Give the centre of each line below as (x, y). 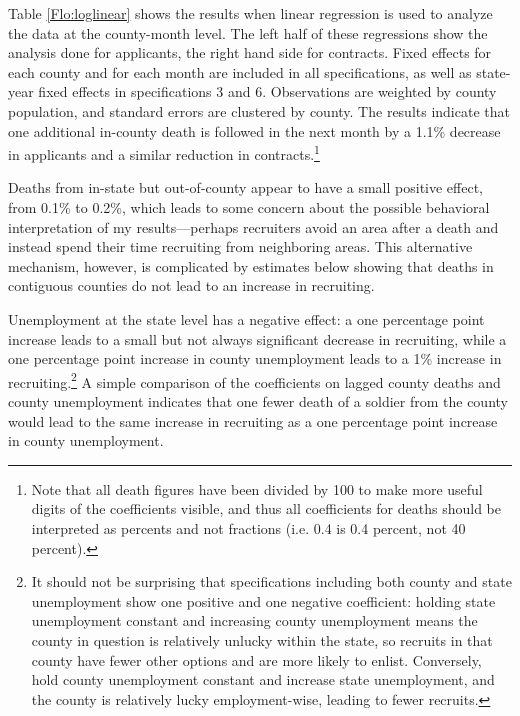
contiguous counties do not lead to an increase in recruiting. (191, 285)
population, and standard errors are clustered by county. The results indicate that (259, 110)
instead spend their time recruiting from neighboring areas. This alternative (240, 246)
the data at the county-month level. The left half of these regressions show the (248, 32)
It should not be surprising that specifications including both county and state (271, 581)
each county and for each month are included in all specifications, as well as (240, 71)
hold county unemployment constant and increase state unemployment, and (263, 679)
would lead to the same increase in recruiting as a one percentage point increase (253, 420)
